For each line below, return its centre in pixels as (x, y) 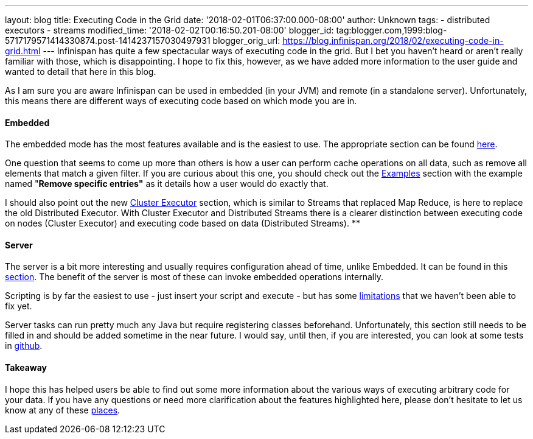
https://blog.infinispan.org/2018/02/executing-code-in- (393, 40)
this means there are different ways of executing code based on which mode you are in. (181, 101)
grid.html (23, 51)
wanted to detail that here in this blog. (81, 72)
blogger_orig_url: (246, 40)
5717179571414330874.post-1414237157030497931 (108, 40)
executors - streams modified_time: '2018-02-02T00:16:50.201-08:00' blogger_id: (169, 30)
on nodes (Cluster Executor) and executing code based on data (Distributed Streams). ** (183, 223)
